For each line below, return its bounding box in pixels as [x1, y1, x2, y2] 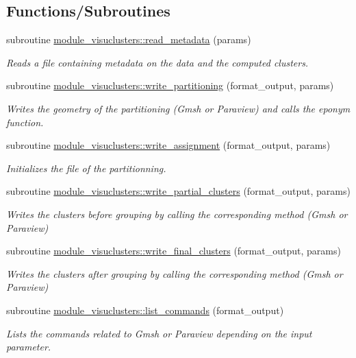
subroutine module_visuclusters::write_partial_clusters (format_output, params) [6, 184, 351, 198]
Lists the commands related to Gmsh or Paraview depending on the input [6, 326, 312, 340]
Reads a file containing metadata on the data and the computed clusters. [6, 55, 309, 69]
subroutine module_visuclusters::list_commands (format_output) [6, 302, 284, 317]
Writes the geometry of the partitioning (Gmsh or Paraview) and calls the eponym [6, 101, 351, 115]
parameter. [6, 339, 51, 354]
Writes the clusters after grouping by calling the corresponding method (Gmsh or [6, 266, 343, 281]
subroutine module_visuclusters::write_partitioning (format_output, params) [6, 78, 334, 93]
